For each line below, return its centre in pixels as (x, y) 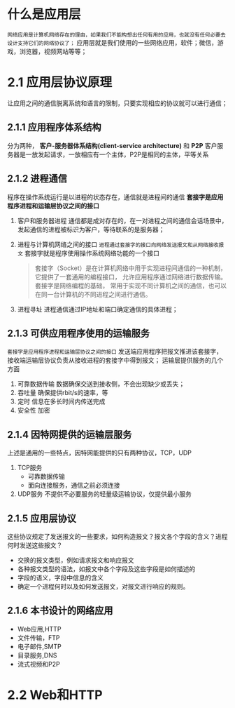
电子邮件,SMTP (39, 646)
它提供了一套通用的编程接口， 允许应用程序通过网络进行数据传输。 (131, 276)
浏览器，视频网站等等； (53, 51)
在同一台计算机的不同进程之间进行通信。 (93, 294)
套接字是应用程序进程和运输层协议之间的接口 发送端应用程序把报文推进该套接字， (115, 352)
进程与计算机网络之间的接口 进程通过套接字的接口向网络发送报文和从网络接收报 (121, 244)
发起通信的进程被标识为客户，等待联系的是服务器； (91, 229)
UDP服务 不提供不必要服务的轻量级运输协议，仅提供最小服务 (105, 494)
